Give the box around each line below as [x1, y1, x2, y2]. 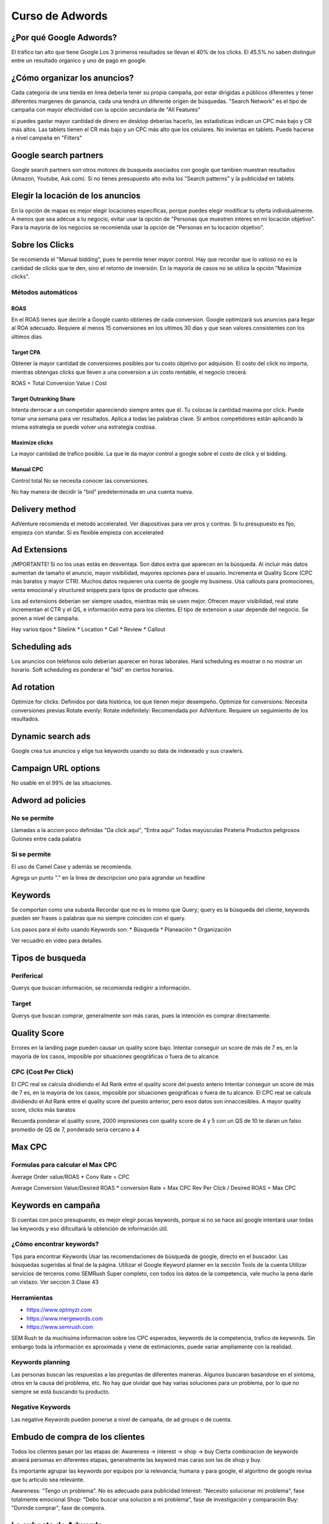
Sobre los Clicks [11, 240, 74, 250]
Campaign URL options [11, 763, 101, 774]
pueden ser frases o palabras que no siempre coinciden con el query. [11, 914, 186, 922]
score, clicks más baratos [11, 1106, 76, 1114]
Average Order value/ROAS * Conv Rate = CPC [11, 1173, 130, 1180]
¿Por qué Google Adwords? [11, 32, 118, 43]
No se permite [11, 814, 54, 822]
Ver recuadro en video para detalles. [11, 937, 103, 944]
